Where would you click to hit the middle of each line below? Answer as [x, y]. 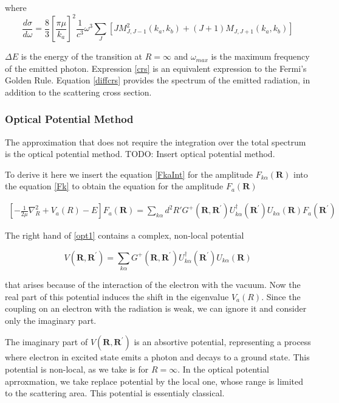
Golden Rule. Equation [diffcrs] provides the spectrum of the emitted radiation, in [158, 80]
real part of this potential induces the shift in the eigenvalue [117, 296]
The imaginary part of [46, 342]
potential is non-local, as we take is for [77, 369]
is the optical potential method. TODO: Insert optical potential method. [140, 154]
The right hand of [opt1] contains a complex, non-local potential [125, 235]
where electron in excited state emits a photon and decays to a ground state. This [157, 357]
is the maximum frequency [260, 56]
